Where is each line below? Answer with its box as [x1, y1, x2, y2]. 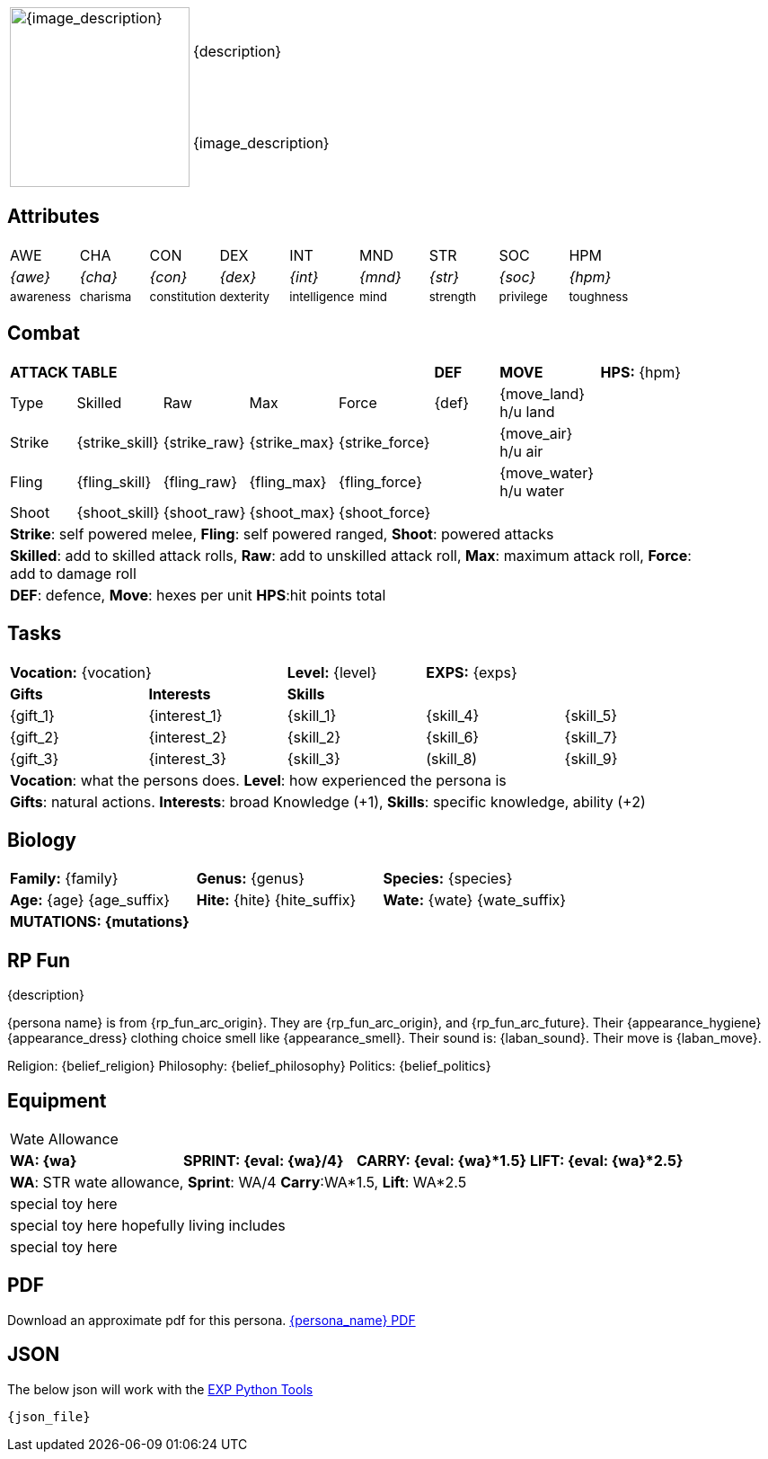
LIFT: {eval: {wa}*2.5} [529, 1152, 684, 1170]
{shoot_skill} [76, 503, 160, 521]
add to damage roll [10, 564, 137, 583]
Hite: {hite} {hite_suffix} [196, 891, 357, 910]
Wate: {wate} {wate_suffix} [383, 891, 567, 910]
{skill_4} [426, 706, 480, 725]
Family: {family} [10, 869, 119, 888]
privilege [499, 289, 548, 304]
